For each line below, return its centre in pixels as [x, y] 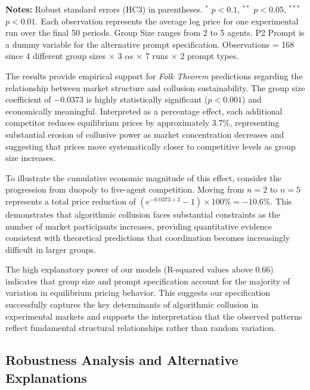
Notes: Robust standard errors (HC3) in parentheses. [104, 9]
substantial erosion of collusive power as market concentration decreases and [145, 134]
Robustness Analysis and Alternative [122, 360]
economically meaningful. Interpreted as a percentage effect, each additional [144, 111]
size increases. [31, 158]
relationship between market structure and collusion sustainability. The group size [155, 87]
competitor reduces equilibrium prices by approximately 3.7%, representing [142, 123]
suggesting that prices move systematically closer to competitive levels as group [151, 146]
